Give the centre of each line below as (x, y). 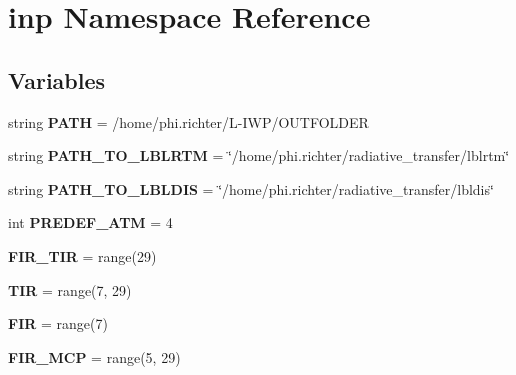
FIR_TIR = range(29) (82, 255)
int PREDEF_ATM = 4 (90, 222)
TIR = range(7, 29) (70, 289)
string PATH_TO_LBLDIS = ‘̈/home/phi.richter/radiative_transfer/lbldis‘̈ (251, 188)
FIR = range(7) (58, 323)
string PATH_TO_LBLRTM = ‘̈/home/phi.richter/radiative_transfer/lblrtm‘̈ (259, 155)
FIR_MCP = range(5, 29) (94, 356)
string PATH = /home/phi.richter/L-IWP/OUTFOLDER (188, 121)
